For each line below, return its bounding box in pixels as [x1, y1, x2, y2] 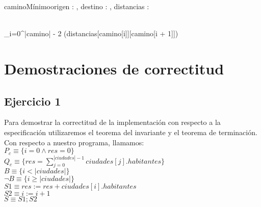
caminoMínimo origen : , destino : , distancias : [4, 1, 149, 11]
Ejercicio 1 [4, 93, 61, 109]
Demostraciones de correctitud [4, 58, 224, 79]
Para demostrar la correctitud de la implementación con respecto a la [4, 117, 221, 127]
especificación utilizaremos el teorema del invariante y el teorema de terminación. [4, 126, 257, 137]
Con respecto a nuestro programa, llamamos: [4, 137, 144, 147]
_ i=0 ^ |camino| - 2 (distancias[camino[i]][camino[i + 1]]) [4, 28, 178, 39]
